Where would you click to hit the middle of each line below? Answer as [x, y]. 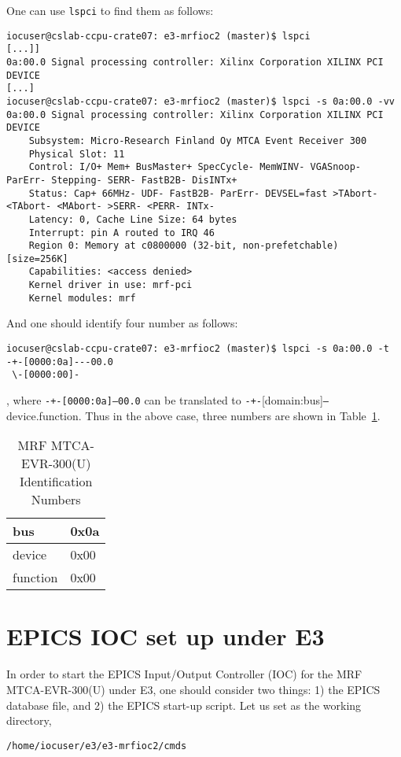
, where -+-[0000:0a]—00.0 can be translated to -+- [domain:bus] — [168, 400]
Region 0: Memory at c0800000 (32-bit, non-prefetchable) [184, 246]
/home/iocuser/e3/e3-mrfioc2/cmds [97, 746]
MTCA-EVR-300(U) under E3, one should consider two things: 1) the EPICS [193, 689]
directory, [29, 720]
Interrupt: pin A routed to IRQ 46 [121, 233]
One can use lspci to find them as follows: [110, 10]
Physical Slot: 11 [77, 154]
